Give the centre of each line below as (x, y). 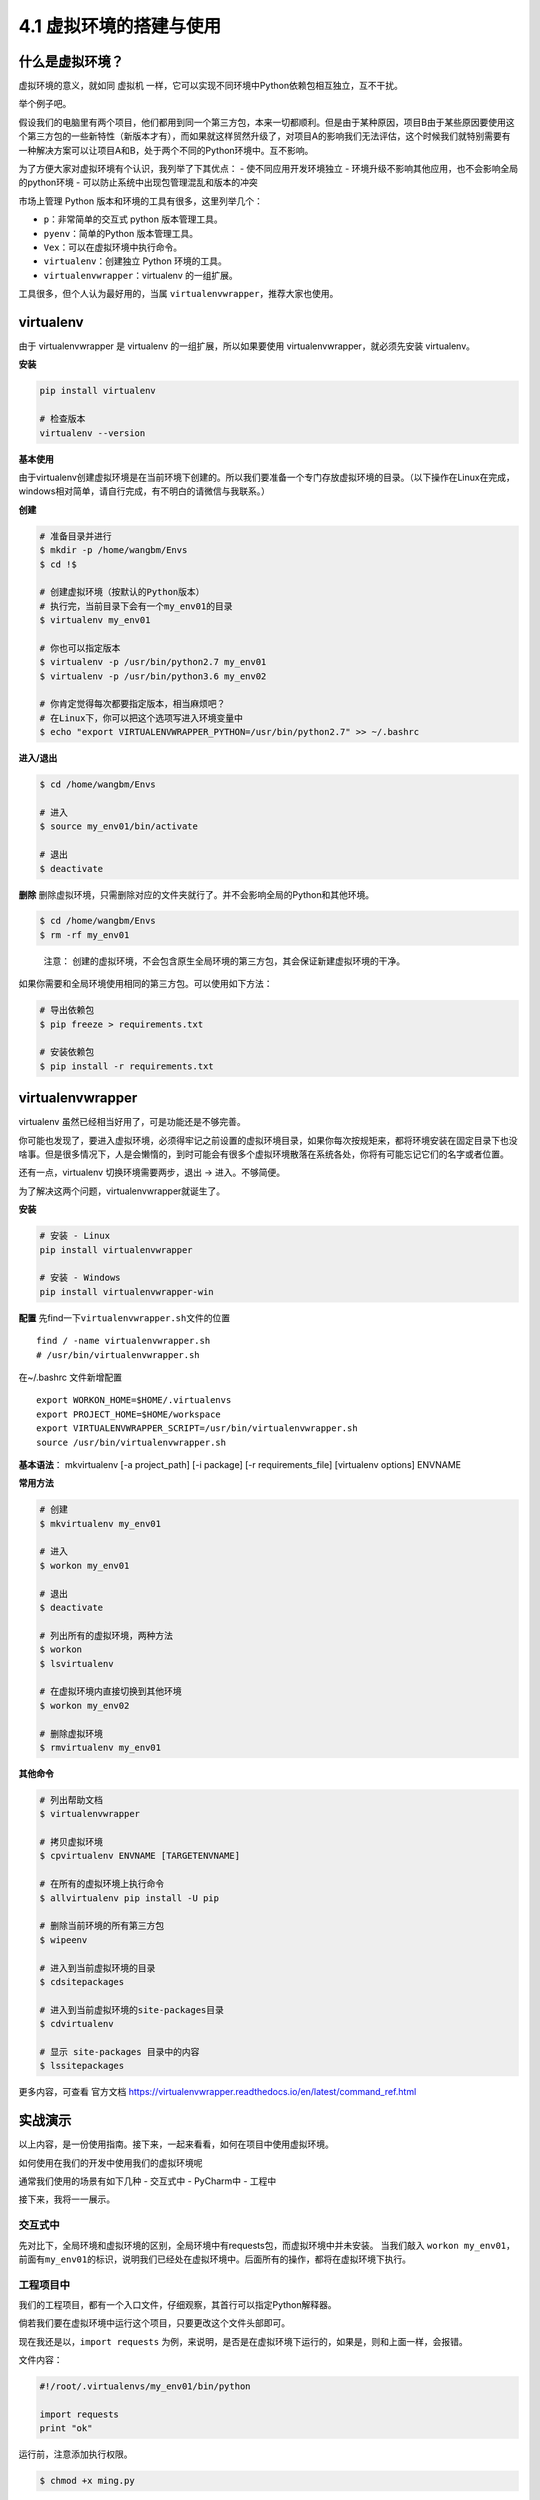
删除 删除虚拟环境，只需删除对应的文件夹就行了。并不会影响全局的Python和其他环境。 (196, 894)
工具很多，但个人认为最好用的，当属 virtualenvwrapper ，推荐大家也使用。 (178, 294)
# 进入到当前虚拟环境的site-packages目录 (132, 2009)
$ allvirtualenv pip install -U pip (129, 1898)
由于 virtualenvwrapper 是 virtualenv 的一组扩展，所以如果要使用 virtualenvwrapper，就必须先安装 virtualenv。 (246, 346)
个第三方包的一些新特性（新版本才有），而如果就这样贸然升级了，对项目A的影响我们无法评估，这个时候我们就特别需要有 (264, 136)
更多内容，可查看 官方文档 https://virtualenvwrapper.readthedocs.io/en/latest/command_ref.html (217, 2092)
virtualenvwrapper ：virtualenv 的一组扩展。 (141, 275)
